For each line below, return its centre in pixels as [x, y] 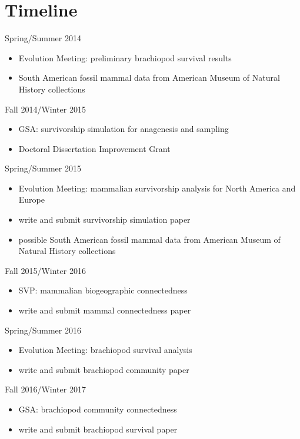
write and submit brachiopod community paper [104, 369]
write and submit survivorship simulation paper [104, 219]
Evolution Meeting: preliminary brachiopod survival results [125, 57]
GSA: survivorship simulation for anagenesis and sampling [124, 129]
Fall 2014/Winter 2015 [45, 109]
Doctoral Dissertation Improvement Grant [94, 148]
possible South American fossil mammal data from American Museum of [149, 239]
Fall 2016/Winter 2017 [45, 389]
